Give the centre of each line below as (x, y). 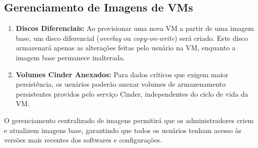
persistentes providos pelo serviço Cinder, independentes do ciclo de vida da (132, 93)
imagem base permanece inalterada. (70, 57)
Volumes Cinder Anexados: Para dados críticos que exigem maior (122, 74)
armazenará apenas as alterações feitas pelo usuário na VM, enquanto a (125, 48)
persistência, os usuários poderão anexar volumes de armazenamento (121, 84)
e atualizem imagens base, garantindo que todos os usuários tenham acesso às (123, 130)
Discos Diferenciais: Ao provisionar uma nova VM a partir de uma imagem (135, 28)
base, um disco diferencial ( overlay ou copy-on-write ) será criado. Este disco (132, 38)
